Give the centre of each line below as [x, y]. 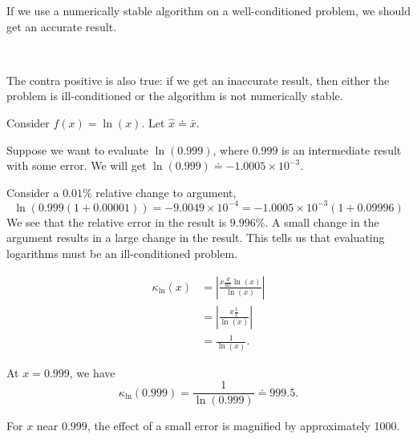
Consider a [33, 192]
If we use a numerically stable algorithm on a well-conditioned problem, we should [208, 10]
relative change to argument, [166, 192]
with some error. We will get [77, 165]
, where [231, 149]
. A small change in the [322, 222]
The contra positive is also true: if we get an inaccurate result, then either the [198, 80]
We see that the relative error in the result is [117, 222]
